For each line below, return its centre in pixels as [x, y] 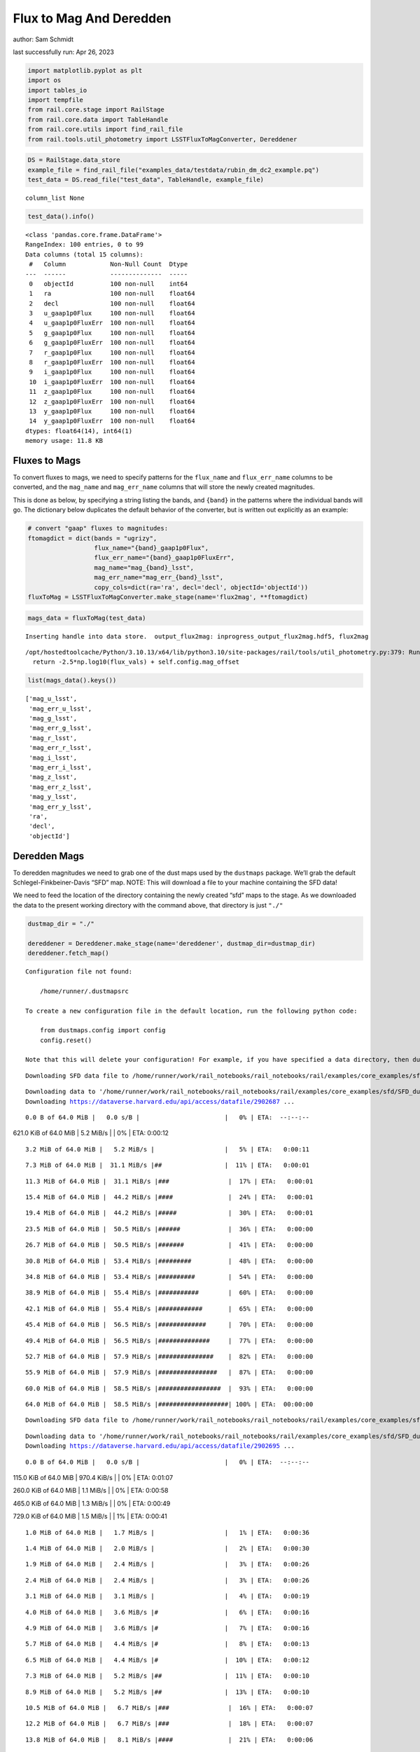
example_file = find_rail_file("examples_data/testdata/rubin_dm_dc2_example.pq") [174, 170]
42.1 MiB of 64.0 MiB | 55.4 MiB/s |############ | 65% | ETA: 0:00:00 [169, 1308]
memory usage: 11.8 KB [64, 441]
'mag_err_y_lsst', [61, 807]
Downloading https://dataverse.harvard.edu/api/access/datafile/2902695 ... [160, 1446]
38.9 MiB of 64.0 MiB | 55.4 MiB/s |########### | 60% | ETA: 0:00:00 [169, 1293]
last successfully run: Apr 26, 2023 [64, 52]
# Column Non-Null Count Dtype [108, 264]
